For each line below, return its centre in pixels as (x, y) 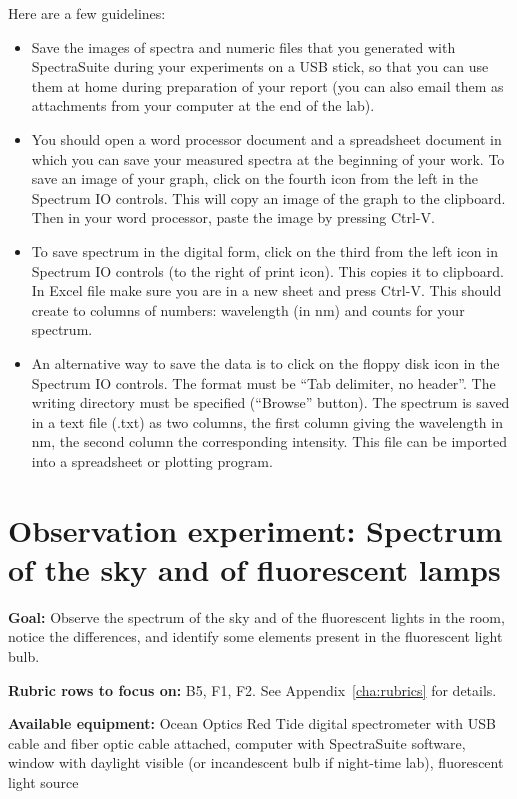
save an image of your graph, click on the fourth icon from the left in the (255, 178)
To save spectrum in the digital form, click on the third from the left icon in (264, 250)
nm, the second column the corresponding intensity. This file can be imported (269, 441)
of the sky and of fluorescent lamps (254, 568)
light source (43, 781)
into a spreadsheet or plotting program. (152, 460)
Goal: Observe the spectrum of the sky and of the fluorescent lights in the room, (256, 616)
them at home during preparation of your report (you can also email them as (267, 85)
